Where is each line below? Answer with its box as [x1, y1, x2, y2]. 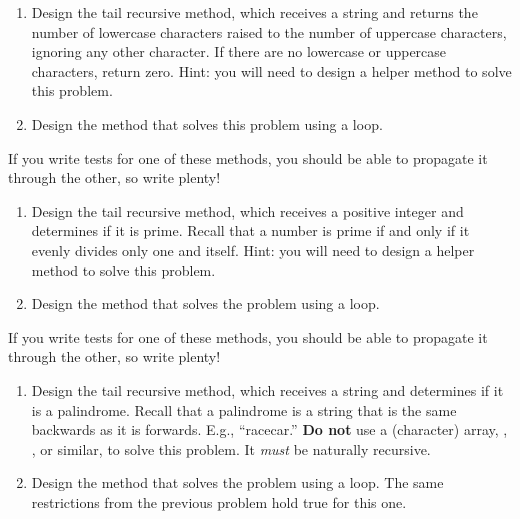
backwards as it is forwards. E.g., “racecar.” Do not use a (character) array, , [31, 419, 508, 440]
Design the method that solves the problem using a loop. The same [31, 472, 444, 493]
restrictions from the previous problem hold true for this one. [31, 491, 407, 512]
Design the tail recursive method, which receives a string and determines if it [31, 379, 504, 400]
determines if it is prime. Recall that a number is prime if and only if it [31, 220, 470, 241]
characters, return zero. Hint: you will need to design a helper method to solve [31, 60, 512, 81]
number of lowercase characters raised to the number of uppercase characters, [31, 21, 507, 42]
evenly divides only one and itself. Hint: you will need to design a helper [31, 239, 475, 260]
